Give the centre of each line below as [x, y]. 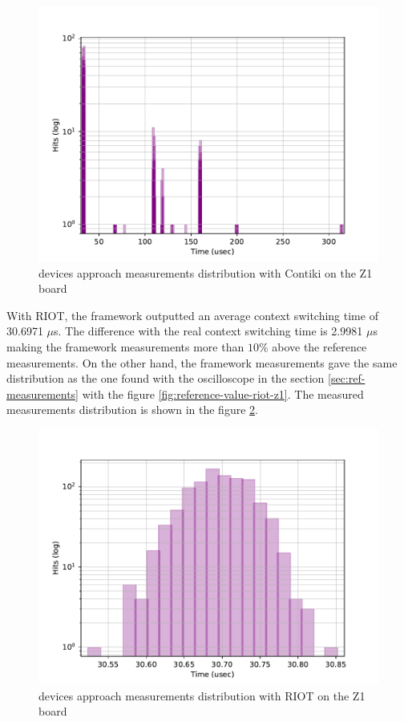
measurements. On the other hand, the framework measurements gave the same [202, 362]
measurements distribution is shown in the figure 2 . [132, 410]
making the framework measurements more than [125, 346]
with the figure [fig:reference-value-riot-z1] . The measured [223, 393]
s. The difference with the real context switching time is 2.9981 [208, 331]
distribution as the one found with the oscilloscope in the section [166, 378]
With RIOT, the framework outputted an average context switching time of [192, 315]
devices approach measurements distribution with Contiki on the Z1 [206, 272]
